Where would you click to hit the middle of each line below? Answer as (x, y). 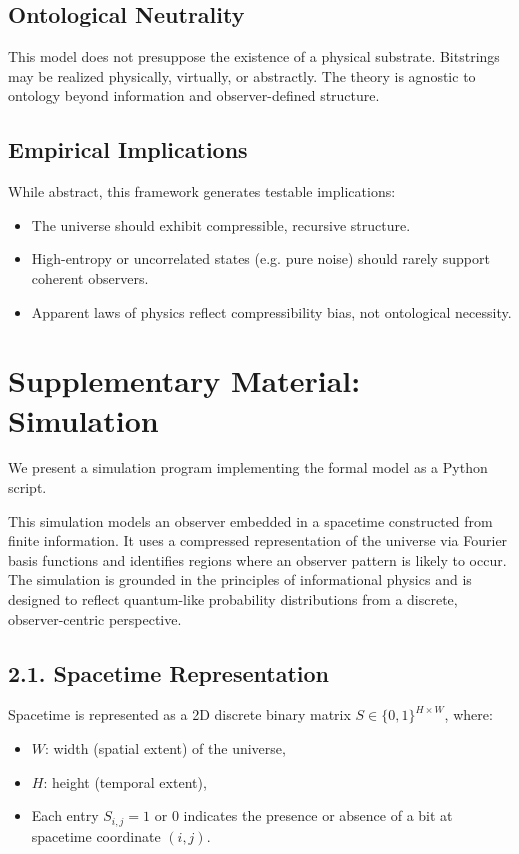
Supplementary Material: (184, 380)
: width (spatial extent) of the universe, (165, 748)
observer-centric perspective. (95, 618)
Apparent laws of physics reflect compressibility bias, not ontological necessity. (271, 311)
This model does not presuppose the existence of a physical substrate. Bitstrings (254, 56)
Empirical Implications (128, 149)
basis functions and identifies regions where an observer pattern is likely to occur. (257, 559)
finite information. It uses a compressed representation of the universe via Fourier (258, 540)
